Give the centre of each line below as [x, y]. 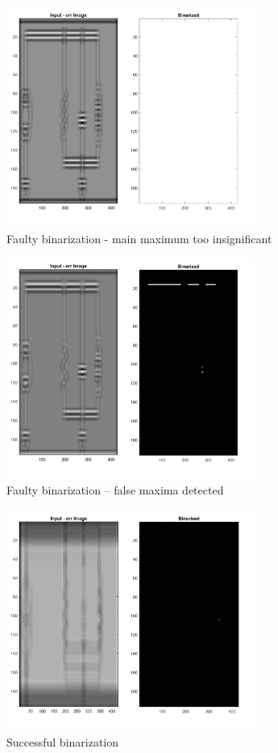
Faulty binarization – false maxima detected [115, 490]
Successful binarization [63, 741]
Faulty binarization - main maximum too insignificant [139, 238]
